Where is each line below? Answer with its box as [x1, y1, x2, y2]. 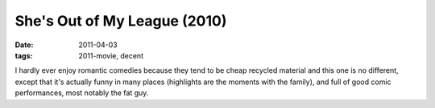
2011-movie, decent [78, 50, 144, 60]
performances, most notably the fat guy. [14, 88, 149, 98]
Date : [14, 40, 34, 50]
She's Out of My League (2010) [14, 12, 227, 30]
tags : [14, 50, 33, 60]
